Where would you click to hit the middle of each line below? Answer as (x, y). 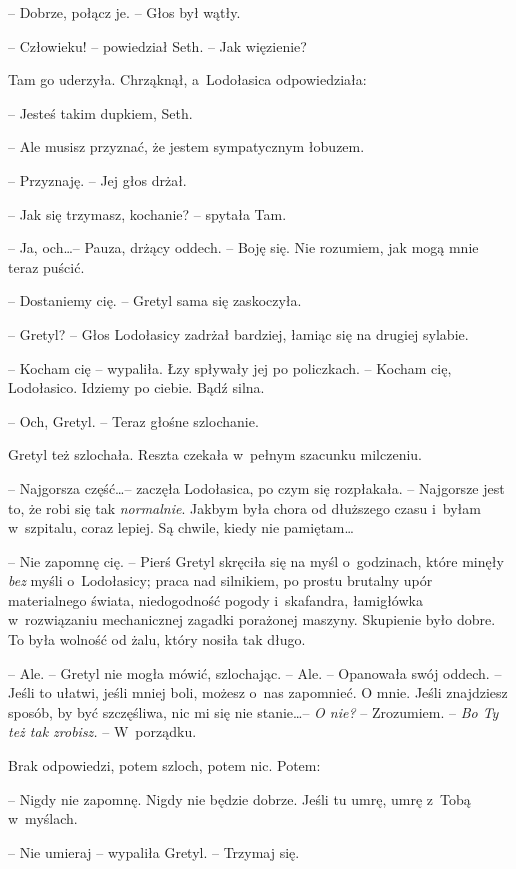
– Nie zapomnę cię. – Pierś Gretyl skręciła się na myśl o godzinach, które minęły (256, 560)
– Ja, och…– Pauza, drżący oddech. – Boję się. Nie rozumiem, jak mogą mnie (243, 247)
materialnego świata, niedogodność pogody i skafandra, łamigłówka (215, 599)
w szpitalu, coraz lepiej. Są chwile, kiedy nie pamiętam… (181, 527)
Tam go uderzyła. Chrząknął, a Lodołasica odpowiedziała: (187, 79)
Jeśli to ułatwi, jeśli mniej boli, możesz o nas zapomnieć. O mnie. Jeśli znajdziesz (258, 692)
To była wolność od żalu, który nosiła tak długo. (157, 639)
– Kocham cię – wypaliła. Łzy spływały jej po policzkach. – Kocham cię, (230, 367)
